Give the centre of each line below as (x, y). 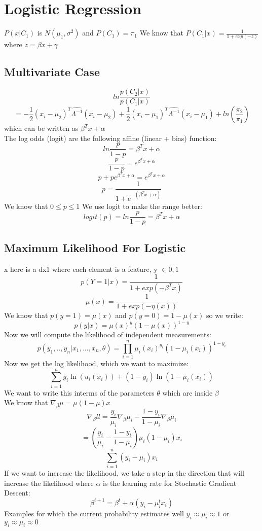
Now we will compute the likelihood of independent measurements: (108, 334)
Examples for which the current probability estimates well (94, 513)
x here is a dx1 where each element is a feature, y (81, 269)
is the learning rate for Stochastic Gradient (170, 483)
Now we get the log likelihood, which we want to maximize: (96, 363)
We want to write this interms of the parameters (79, 392)
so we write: (224, 315)
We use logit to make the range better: (142, 206)
